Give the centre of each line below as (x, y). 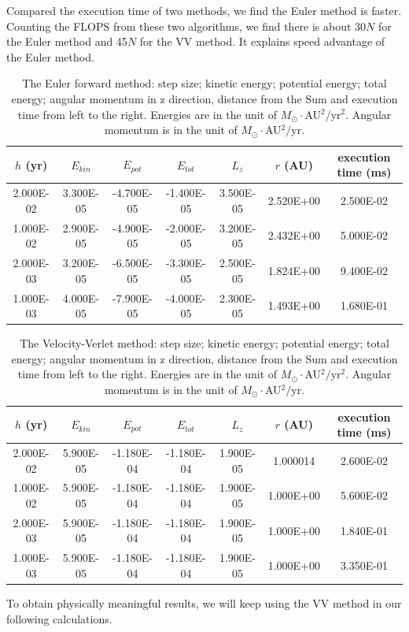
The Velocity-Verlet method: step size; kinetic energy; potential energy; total (204, 343)
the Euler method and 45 (67, 41)
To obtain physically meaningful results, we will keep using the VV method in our (204, 603)
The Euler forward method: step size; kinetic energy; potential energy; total (204, 83)
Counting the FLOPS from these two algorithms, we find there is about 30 (186, 26)
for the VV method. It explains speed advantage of (262, 41)
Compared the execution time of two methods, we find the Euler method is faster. (204, 10)
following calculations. (59, 618)
